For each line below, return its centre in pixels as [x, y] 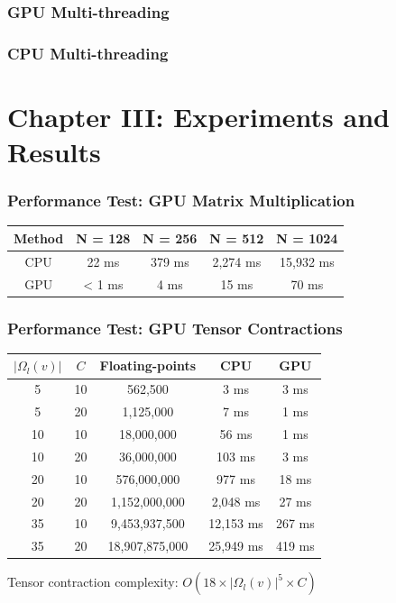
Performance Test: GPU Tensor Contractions [175, 328]
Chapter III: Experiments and [198, 116]
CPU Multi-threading [88, 53]
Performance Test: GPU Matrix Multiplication [181, 201]
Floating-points [148, 365]
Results [54, 152]
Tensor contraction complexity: [93, 582]
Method [39, 238]
